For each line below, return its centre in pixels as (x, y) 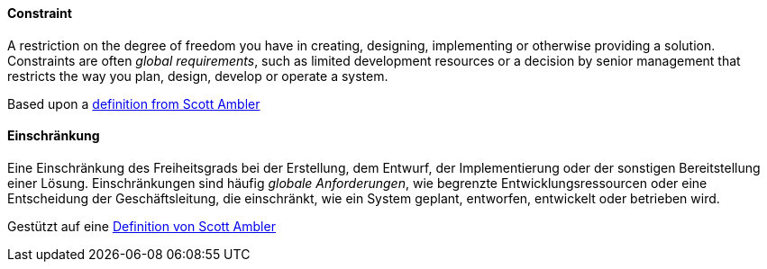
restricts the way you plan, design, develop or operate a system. (198, 76)
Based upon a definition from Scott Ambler (134, 103)
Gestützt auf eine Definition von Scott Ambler (142, 226)
